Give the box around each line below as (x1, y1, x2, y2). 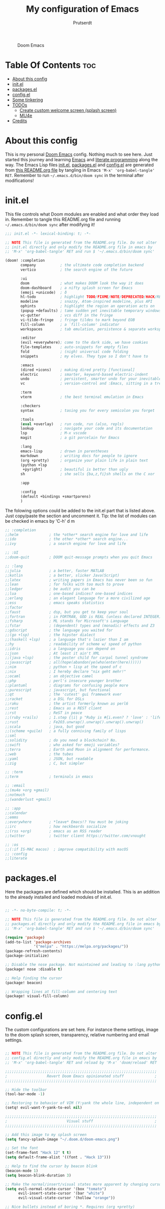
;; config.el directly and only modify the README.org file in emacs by (5, 1056, 157, 1061)
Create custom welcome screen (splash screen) (19, 107, 117, 113)
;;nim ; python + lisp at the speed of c (5, 665, 122, 670)
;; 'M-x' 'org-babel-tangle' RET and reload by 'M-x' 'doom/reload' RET (5, 1060, 157, 1065)
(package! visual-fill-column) (5, 994, 69, 999)
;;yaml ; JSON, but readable (5, 756, 93, 761)
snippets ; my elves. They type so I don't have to (20, 354, 148, 358)
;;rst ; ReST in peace (5, 710, 82, 715)
